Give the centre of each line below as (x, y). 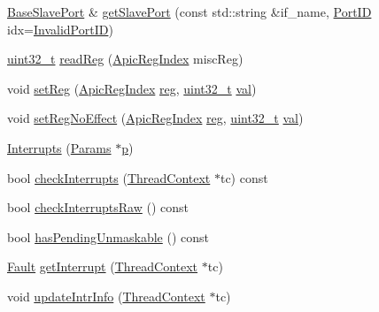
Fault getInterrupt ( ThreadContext (103, 266)
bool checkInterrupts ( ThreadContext (109, 177)
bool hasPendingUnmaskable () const (108, 236)
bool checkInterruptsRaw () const (98, 207)
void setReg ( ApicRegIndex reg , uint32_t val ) (132, 88)
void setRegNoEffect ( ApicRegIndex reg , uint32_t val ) (155, 118)
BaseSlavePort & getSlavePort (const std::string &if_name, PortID (189, 11)
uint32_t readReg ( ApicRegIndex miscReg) (125, 59)
